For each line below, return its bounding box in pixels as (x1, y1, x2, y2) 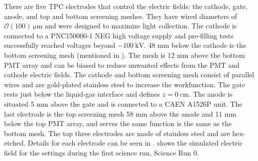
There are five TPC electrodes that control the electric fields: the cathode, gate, (4, 1, 248, 11)
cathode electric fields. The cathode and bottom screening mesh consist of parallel (4, 69, 255, 80)
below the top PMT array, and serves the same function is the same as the (4, 118, 232, 129)
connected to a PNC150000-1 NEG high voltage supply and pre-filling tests (4, 30, 234, 40)
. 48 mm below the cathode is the (144, 40, 247, 50)
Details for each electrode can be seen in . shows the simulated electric (27, 138, 243, 148)
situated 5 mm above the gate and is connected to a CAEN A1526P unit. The (4, 98, 243, 109)
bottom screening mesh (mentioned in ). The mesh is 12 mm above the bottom (4, 49, 245, 60)
